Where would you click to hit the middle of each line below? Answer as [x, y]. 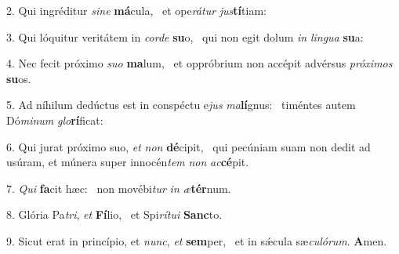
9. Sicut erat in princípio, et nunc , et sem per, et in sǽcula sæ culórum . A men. [197, 240]
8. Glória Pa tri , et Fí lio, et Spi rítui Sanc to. [114, 214]
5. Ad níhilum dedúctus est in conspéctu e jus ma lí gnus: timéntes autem [181, 105]
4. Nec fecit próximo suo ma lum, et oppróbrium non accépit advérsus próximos [199, 63]
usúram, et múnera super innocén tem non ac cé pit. [128, 162]
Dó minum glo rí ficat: [55, 120]
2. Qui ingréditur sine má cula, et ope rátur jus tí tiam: [136, 10]
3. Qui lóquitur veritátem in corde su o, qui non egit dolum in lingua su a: [185, 36]
